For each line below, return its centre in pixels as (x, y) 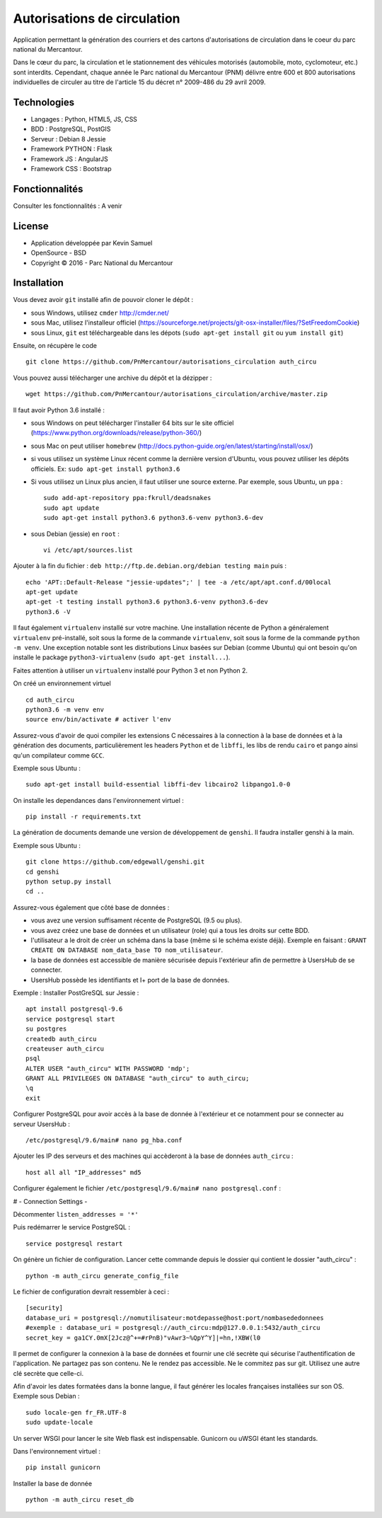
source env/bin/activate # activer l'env (98, 719)
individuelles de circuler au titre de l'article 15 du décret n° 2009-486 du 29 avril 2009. (139, 82)
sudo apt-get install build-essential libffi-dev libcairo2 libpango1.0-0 (158, 784)
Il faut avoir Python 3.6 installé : (59, 410)
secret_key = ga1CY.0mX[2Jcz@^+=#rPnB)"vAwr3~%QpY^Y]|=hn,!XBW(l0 (143, 1338)
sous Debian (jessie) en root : (75, 533)
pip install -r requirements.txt (83, 817)
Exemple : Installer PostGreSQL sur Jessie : (76, 992)
